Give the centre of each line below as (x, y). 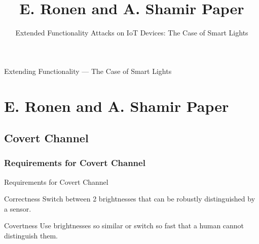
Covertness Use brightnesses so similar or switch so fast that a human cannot (124, 226)
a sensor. (18, 208)
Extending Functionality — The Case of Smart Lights (88, 71)
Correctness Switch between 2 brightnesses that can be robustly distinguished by (130, 199)
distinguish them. (31, 236)
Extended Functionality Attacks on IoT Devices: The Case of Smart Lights (132, 33)
